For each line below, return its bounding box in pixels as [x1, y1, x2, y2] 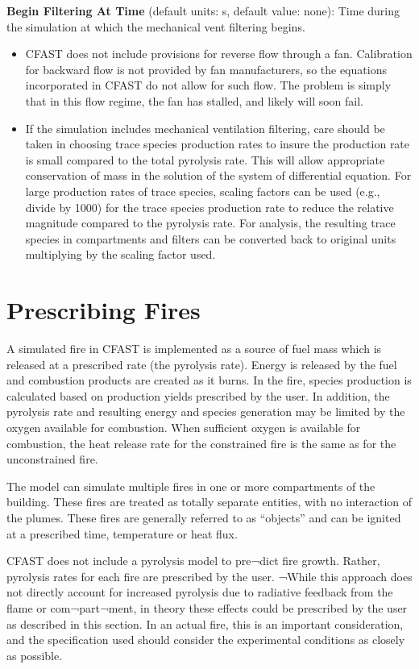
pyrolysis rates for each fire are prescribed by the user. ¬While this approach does [6, 567, 413, 584]
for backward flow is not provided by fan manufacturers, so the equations [25, 60, 387, 77]
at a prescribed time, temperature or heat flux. [6, 525, 238, 542]
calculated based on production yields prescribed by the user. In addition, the [6, 387, 390, 404]
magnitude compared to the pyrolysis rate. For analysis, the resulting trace [25, 214, 396, 231]
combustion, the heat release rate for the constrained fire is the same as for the [6, 434, 396, 451]
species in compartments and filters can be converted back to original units [25, 230, 396, 247]
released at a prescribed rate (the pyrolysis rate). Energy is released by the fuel [6, 355, 397, 372]
